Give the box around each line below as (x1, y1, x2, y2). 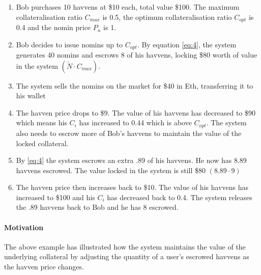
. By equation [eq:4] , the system (137, 39, 237, 49)
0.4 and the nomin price (16, 22, 91, 33)
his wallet (16, 90, 46, 101)
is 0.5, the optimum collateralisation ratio (102, 11, 232, 22)
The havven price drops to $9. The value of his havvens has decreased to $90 (16, 107, 256, 118)
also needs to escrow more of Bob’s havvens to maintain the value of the (16, 127, 242, 138)
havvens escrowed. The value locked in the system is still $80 (16, 164, 206, 175)
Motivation (4, 222, 44, 232)
